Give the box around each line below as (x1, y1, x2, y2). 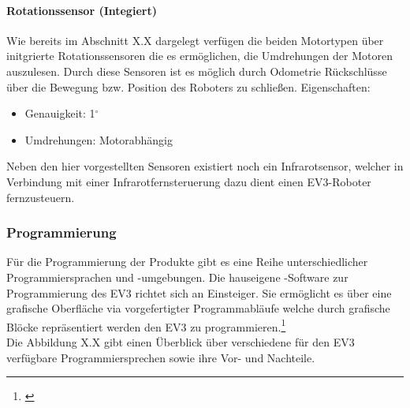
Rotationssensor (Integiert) (6, 2, 157, 18)
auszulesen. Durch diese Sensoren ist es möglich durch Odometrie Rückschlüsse (6, 62, 387, 79)
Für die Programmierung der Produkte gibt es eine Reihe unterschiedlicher (6, 253, 368, 270)
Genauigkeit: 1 (24, 105, 95, 122)
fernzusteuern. (6, 189, 75, 205)
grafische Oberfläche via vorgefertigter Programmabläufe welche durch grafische (6, 300, 390, 316)
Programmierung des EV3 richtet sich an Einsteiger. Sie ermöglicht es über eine (6, 284, 392, 301)
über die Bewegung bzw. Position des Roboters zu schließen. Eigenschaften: (6, 78, 371, 95)
